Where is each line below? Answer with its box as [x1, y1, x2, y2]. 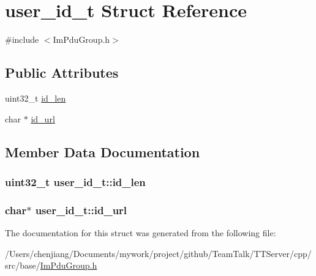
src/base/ [5, 259, 40, 272]
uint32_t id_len [5, 91, 66, 104]
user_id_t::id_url [35, 202, 127, 217]
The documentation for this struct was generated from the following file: [5, 226, 276, 239]
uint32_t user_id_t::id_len [5, 174, 146, 189]
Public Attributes [5, 63, 119, 82]
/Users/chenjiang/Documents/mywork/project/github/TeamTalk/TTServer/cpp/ [5, 247, 312, 259]
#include [5, 33, 39, 46]
